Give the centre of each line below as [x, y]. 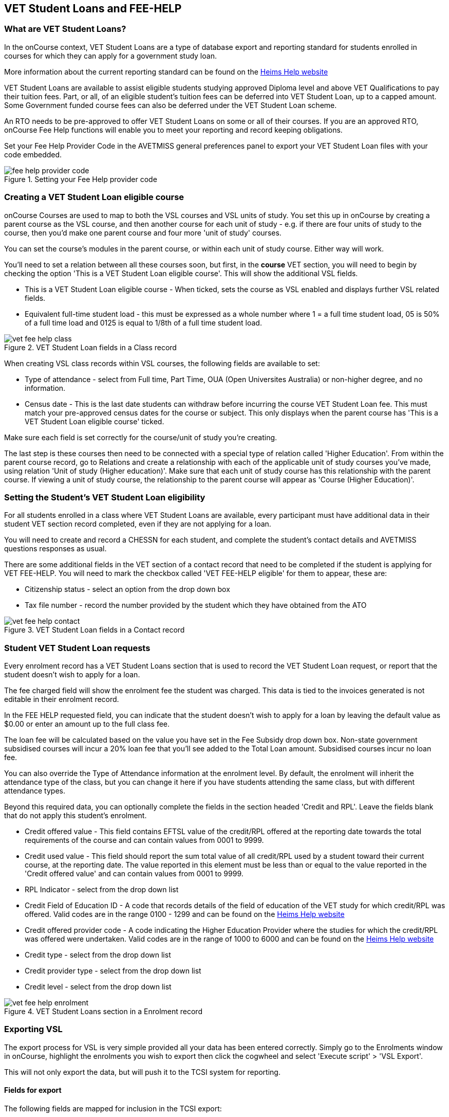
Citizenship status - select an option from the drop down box [127, 589]
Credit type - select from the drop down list [98, 955]
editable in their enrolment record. [62, 699]
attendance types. [35, 791]
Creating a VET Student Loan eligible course [94, 197]
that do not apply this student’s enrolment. [76, 816]
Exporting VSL [33, 1029]
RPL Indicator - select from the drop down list [102, 890]
